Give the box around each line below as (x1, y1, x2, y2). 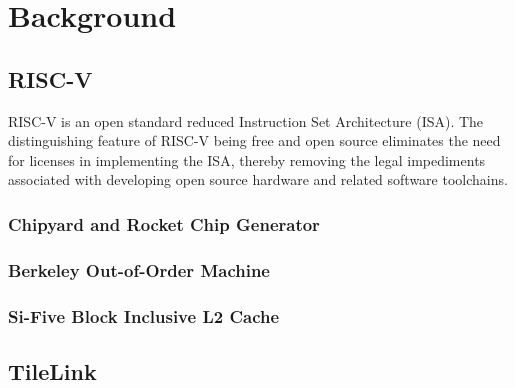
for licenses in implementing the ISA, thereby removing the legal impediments (8, 149, 486, 170)
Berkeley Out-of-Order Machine (8, 257, 270, 282)
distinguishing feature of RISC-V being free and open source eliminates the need (8, 130, 501, 151)
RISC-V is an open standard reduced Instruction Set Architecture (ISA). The (8, 110, 484, 131)
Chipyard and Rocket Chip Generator (8, 211, 320, 236)
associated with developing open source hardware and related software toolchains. (8, 169, 508, 190)
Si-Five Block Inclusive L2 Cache (8, 303, 280, 328)
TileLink (8, 355, 97, 386)
